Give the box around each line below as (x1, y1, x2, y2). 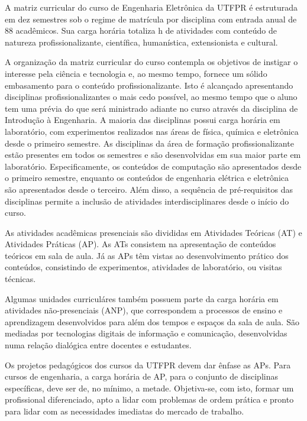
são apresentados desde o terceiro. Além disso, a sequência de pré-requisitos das (5, 183, 293, 195)
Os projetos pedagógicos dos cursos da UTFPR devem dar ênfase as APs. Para (5, 358, 291, 371)
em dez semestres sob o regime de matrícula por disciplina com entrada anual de (5, 12, 297, 25)
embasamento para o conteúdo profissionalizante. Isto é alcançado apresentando (5, 79, 293, 91)
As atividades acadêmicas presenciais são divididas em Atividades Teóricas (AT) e (5, 226, 302, 238)
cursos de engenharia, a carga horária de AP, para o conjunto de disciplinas (5, 370, 278, 383)
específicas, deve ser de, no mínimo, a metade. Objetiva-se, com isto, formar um (5, 381, 294, 394)
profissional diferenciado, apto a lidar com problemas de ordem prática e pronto (5, 393, 294, 406)
